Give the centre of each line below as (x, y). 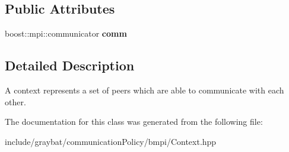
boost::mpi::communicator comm (66, 33)
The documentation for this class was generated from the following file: (134, 122)
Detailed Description (70, 65)
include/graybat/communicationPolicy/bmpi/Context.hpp (111, 141)
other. (15, 101)
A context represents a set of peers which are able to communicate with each (144, 90)
